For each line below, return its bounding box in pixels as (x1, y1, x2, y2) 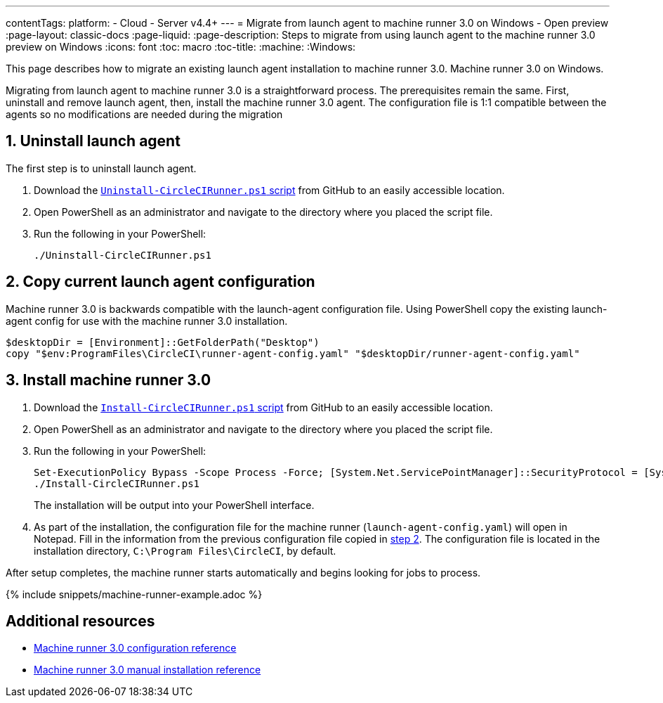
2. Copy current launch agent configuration (6, 273, 315, 291)
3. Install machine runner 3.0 (6, 371, 211, 389)
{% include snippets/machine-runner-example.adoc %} (6, 588, 263, 600)
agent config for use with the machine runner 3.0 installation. (6, 314, 288, 327)
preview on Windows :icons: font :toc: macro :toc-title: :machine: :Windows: (6, 41, 356, 53)
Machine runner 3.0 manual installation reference (34, 664, 261, 676)
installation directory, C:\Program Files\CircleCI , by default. (34, 544, 336, 557)
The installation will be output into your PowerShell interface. (34, 498, 315, 511)
